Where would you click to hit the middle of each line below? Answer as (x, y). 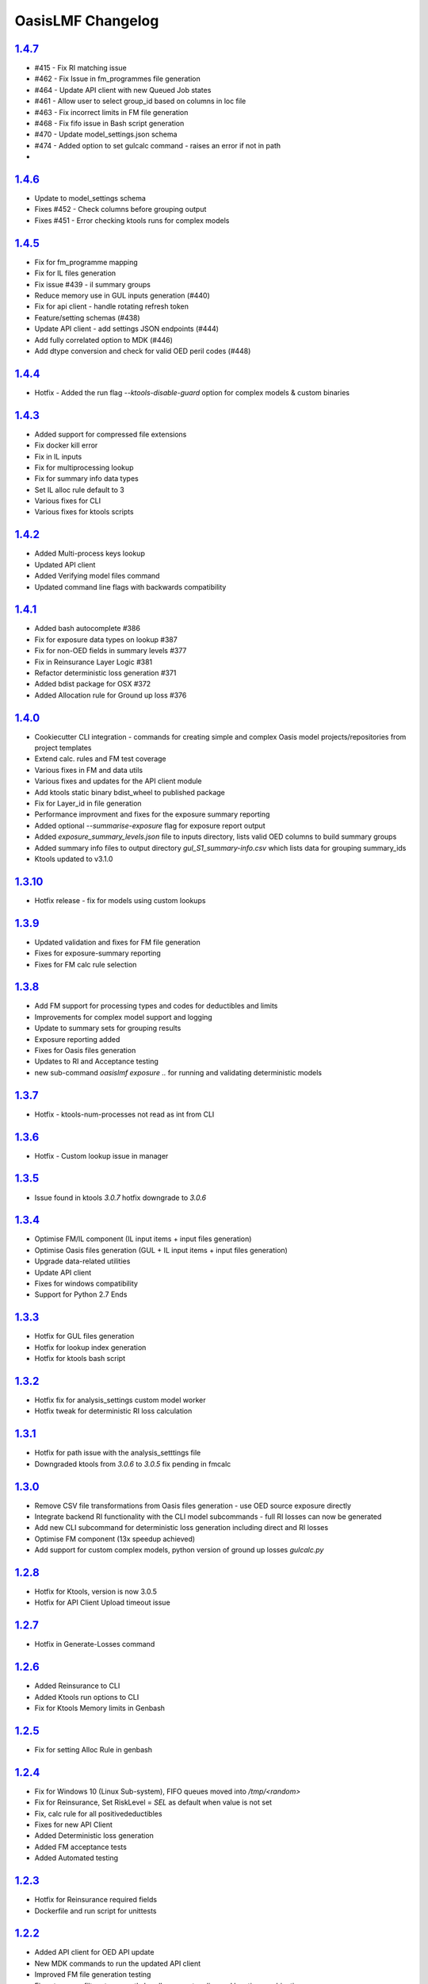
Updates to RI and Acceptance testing (96, 1061)
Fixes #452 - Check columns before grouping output (120, 210)
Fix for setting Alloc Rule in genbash (93, 1749)
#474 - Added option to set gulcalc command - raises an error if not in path (158, 145)
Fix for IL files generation (75, 273)
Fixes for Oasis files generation (85, 1051)
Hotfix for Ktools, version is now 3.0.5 (96, 1592)
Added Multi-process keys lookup (90, 554)
